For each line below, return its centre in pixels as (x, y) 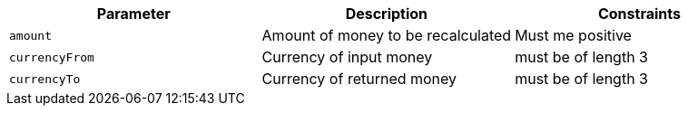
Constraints (639, 14)
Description (387, 14)
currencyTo (45, 79)
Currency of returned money (359, 79)
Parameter (133, 14)
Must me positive (573, 35)
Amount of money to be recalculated (387, 35)
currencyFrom (52, 57)
